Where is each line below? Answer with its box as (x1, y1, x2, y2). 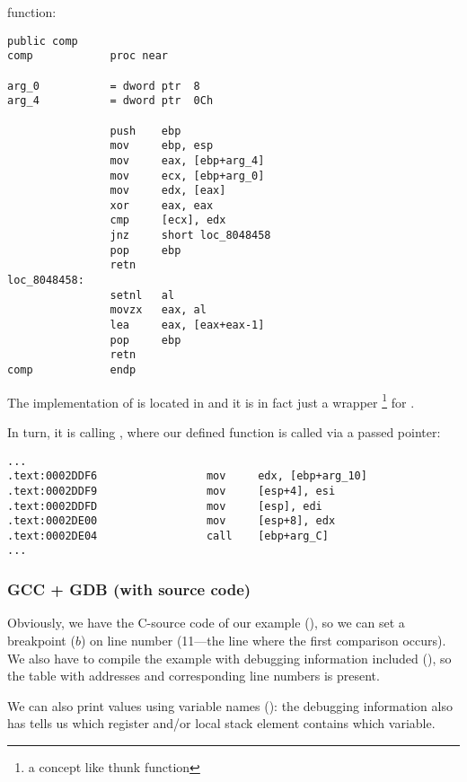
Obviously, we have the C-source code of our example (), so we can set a (7, 613, 405, 632)
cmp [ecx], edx (110, 214, 226, 227)
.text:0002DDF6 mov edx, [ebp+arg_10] (7, 470, 367, 483)
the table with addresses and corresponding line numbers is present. (7, 666, 380, 685)
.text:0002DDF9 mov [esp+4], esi (7, 484, 336, 497)
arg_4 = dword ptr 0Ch (7, 94, 214, 108)
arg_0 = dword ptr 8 (7, 79, 200, 92)
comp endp (7, 364, 137, 377)
